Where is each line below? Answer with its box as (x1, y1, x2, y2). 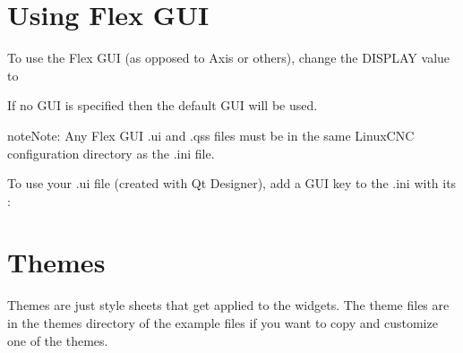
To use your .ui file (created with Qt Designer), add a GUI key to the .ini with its (7, 174, 457, 193)
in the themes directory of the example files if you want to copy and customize (7, 314, 438, 331)
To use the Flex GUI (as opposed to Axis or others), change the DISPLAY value (7, 48, 450, 67)
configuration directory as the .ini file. (7, 143, 215, 162)
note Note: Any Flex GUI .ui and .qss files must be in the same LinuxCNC (7, 125, 415, 144)
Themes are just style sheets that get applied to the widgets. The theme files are (7, 296, 450, 314)
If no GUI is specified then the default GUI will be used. (7, 96, 318, 115)
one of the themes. (7, 331, 108, 349)
